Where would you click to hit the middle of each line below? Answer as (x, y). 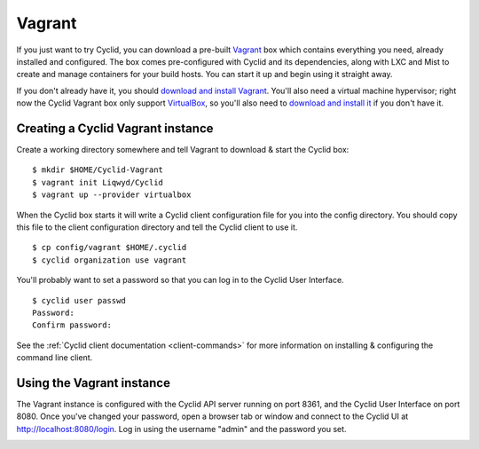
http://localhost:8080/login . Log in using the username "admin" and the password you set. (181, 429)
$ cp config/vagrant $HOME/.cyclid (110, 248)
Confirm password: (72, 325)
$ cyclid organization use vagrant (110, 260)
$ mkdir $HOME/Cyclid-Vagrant (98, 170)
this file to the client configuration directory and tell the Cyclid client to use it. (157, 227)
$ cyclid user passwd (79, 300)
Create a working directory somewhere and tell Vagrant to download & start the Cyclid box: (183, 150)
